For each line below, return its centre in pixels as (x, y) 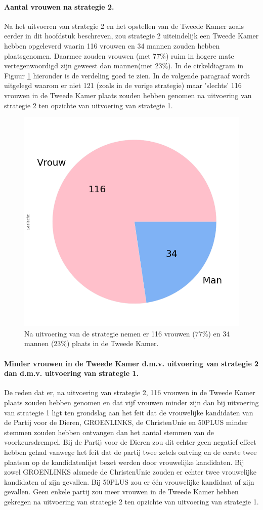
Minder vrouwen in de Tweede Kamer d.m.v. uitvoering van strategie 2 (131, 363)
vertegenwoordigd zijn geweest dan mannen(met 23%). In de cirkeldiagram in (124, 66)
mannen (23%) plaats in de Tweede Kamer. (92, 343)
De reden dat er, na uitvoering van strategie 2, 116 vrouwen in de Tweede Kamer (130, 392)
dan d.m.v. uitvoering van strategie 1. (71, 373)
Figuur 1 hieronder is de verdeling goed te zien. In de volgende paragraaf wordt (127, 75)
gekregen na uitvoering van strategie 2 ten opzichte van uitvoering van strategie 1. (131, 501)
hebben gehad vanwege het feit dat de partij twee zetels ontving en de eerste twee (130, 452)
